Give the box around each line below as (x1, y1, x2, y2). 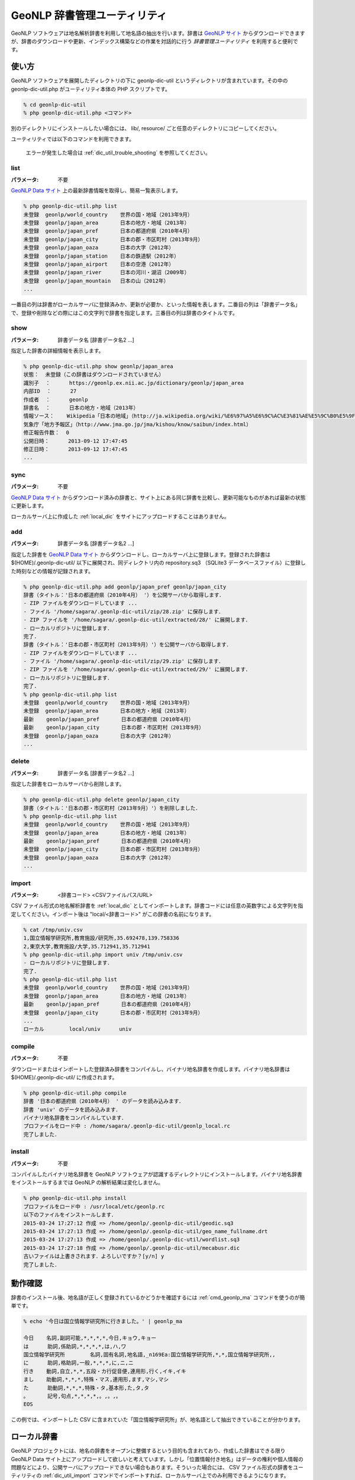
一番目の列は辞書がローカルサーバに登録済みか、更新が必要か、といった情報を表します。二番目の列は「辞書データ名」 (11, 301, 301, 308)
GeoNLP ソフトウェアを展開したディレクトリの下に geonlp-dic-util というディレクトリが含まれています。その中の (11, 77, 288, 84)
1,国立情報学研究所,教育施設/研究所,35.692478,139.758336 (23, 935, 180, 941)
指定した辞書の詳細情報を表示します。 (11, 347, 104, 355)
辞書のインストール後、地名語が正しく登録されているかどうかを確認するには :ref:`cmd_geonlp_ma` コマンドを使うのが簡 (11, 1294, 305, 1301)
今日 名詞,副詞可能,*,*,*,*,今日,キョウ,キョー (23, 1335, 157, 1341)
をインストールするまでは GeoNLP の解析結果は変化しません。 (11, 1179, 164, 1186)
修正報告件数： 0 (23, 429, 69, 436)
